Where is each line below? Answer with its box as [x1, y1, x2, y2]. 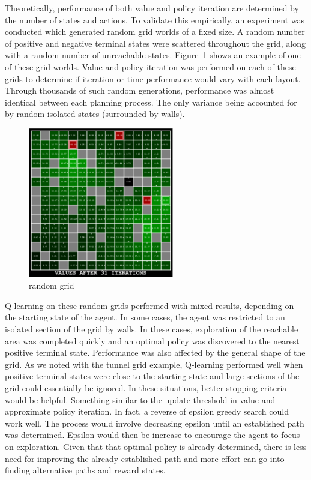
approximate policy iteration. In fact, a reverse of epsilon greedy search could [5, 405, 289, 418]
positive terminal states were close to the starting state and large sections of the [5, 370, 300, 382]
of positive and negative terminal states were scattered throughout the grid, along [5, 37, 306, 49]
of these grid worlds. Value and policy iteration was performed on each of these [5, 60, 296, 73]
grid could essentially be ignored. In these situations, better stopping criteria [5, 382, 287, 394]
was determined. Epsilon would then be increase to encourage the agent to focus [5, 428, 300, 441]
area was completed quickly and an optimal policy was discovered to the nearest [5, 334, 300, 347]
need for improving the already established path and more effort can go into [5, 452, 285, 464]
